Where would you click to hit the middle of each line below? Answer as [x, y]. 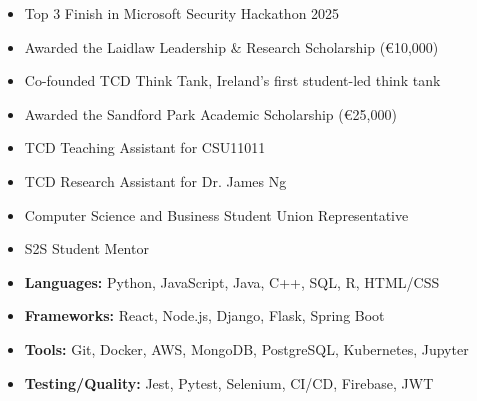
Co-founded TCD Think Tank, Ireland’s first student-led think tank [232, 80]
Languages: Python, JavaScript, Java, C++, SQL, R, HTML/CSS [232, 281]
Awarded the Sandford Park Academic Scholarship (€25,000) [210, 113]
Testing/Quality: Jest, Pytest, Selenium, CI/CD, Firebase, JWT [229, 382]
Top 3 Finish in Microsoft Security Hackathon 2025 [182, 13]
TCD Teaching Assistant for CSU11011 [145, 147]
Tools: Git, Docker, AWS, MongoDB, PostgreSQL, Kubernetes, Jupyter [246, 348]
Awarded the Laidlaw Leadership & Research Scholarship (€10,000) [231, 46]
